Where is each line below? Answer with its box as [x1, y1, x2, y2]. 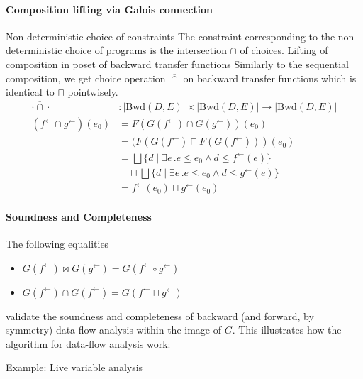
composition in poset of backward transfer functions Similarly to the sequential [6, 56, 349, 71]
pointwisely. [67, 84, 118, 99]
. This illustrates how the [232, 322, 342, 337]
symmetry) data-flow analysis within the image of [6, 322, 221, 337]
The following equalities [6, 236, 109, 251]
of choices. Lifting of [240, 43, 328, 57]
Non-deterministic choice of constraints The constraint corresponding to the [6, 28, 335, 43]
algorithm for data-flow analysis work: [6, 336, 171, 351]
